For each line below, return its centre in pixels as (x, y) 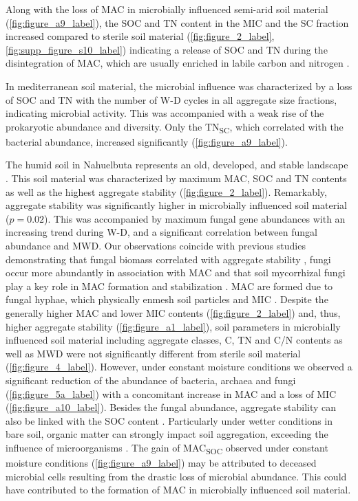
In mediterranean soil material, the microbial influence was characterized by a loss (179, 86)
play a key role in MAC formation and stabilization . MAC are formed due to (169, 286)
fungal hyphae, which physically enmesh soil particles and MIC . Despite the (167, 299)
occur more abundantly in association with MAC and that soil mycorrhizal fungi (176, 272)
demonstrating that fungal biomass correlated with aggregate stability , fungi (168, 259)
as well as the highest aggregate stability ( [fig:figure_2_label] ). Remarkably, (166, 191)
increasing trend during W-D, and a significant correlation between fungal (161, 232)
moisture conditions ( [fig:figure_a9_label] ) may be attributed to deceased (161, 463)
